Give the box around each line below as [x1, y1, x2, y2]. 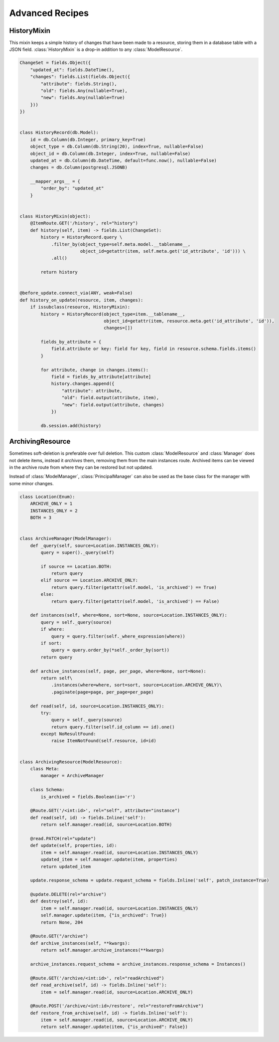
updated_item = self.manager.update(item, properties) [40, 857, 178, 863]
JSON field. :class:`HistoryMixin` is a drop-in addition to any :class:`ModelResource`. [9, 46, 183, 52]
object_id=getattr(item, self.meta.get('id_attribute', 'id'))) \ [80, 248, 246, 254]
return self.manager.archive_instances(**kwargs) [40, 947, 164, 953]
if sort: [40, 641, 62, 646]
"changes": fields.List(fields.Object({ [30, 74, 131, 80]
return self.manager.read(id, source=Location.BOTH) [40, 822, 172, 828]
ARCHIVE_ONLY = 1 [30, 501, 73, 507]
